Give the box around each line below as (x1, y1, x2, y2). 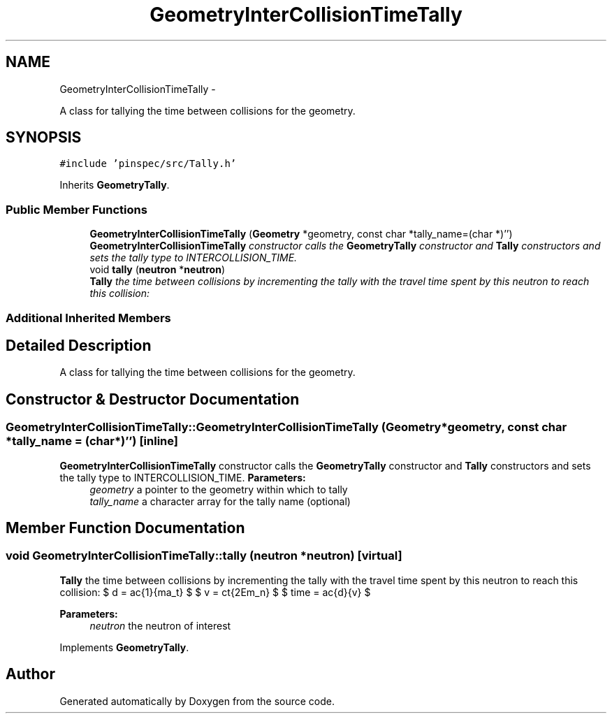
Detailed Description (6, 336, 152, 354)
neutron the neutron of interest (89, 619, 231, 632)
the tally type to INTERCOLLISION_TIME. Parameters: (59, 471, 306, 484)
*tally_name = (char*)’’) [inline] (6, 434, 178, 449)
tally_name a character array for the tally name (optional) (89, 495, 351, 507)
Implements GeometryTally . (59, 641, 189, 653)
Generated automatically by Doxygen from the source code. (59, 695, 335, 707)
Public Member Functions (6, 202, 147, 217)
